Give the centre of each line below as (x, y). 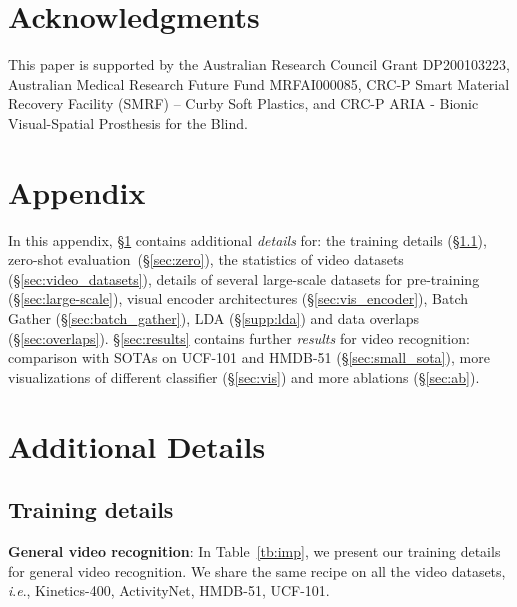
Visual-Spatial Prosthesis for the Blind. (128, 122)
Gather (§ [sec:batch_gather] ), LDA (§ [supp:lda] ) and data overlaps (214, 318)
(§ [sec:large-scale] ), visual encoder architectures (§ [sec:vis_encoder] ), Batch (238, 298)
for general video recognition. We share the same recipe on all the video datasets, (257, 570)
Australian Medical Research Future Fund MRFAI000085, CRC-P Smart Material (259, 83)
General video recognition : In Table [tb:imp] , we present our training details (254, 550)
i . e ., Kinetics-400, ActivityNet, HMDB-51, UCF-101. (169, 590)
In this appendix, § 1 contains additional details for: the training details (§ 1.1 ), (247, 239)
